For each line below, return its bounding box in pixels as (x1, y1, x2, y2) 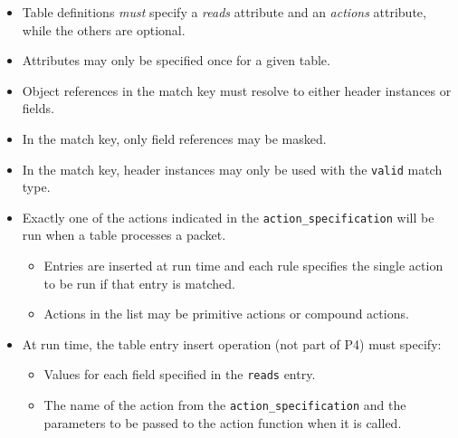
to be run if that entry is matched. (43, 273, 235, 292)
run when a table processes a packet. (22, 225, 226, 244)
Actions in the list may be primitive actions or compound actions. (43, 304, 409, 323)
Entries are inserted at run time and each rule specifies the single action (43, 256, 444, 275)
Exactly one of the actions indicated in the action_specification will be (22, 207, 434, 226)
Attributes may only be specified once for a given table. (22, 51, 330, 70)
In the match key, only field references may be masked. (22, 129, 327, 148)
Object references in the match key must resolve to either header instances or (22, 81, 452, 100)
